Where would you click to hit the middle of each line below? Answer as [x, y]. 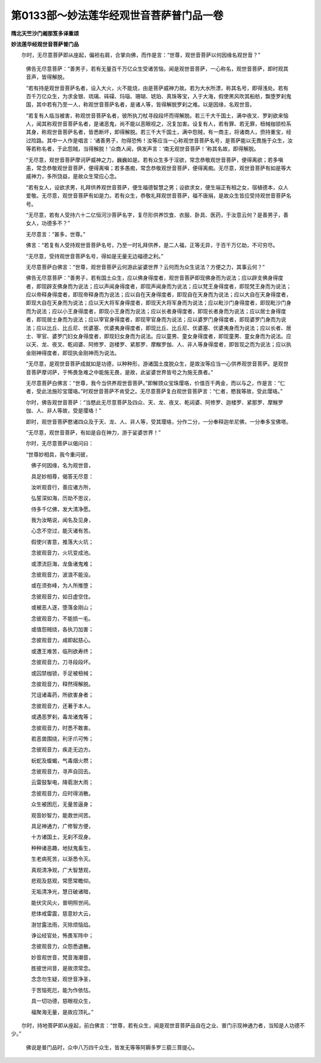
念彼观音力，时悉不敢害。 [62, 728]
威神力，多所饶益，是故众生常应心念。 [73, 176]
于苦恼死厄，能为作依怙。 [62, 990]
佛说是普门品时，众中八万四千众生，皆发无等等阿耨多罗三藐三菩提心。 [112, 1047]
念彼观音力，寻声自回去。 [62, 771]
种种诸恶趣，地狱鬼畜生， [62, 848]
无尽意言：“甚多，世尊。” [56, 234]
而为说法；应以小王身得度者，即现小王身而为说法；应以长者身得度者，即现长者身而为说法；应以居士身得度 [156, 311]
